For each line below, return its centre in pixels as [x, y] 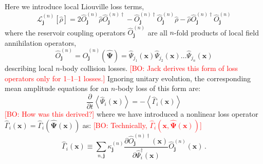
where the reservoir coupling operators [65, 32]
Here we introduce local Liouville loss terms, [74, 6]
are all [157, 32]
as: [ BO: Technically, [115, 125]
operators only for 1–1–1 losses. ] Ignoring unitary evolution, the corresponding [128, 78]
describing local [29, 68]
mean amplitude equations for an [57, 88]
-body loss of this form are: [158, 88]
